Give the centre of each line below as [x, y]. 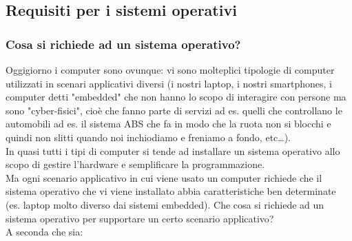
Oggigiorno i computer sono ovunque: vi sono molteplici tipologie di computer [170, 70]
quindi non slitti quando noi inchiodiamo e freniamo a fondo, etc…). [148, 137]
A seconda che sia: [44, 232]
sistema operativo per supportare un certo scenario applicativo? [140, 218]
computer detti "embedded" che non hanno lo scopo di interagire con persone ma [176, 97]
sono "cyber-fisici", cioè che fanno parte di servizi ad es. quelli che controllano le [174, 110]
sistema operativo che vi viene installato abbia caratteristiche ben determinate [171, 191]
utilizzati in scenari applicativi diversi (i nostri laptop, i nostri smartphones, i [169, 83]
